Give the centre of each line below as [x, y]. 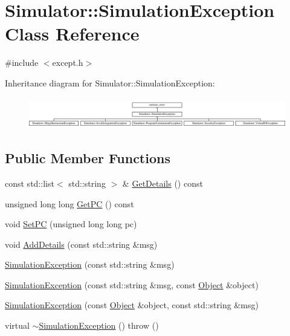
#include [22, 63]
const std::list [30, 183]
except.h [68, 63]
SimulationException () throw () [99, 325]
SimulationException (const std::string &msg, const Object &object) [132, 284]
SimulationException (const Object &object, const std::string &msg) [132, 305]
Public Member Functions [88, 158]
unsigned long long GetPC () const [69, 203]
